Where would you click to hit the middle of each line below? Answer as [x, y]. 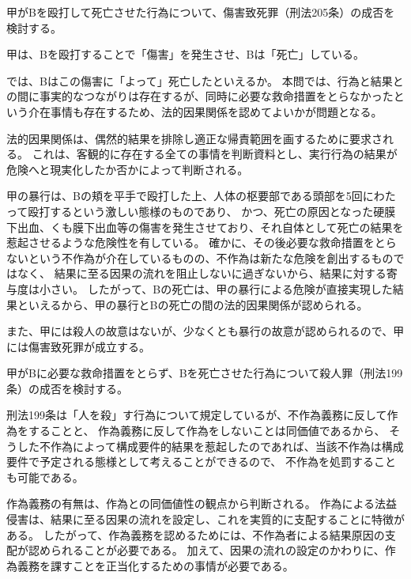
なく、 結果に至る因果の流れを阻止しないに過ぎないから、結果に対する [202, 273]
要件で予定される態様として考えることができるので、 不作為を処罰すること [201, 462]
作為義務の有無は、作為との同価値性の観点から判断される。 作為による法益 [202, 503]
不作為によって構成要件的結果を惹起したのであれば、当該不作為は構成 [221, 446]
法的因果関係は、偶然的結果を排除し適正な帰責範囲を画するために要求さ [194, 138]
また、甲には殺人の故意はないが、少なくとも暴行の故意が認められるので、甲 [205, 331]
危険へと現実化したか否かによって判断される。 [128, 169]
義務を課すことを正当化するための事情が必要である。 [155, 565]
